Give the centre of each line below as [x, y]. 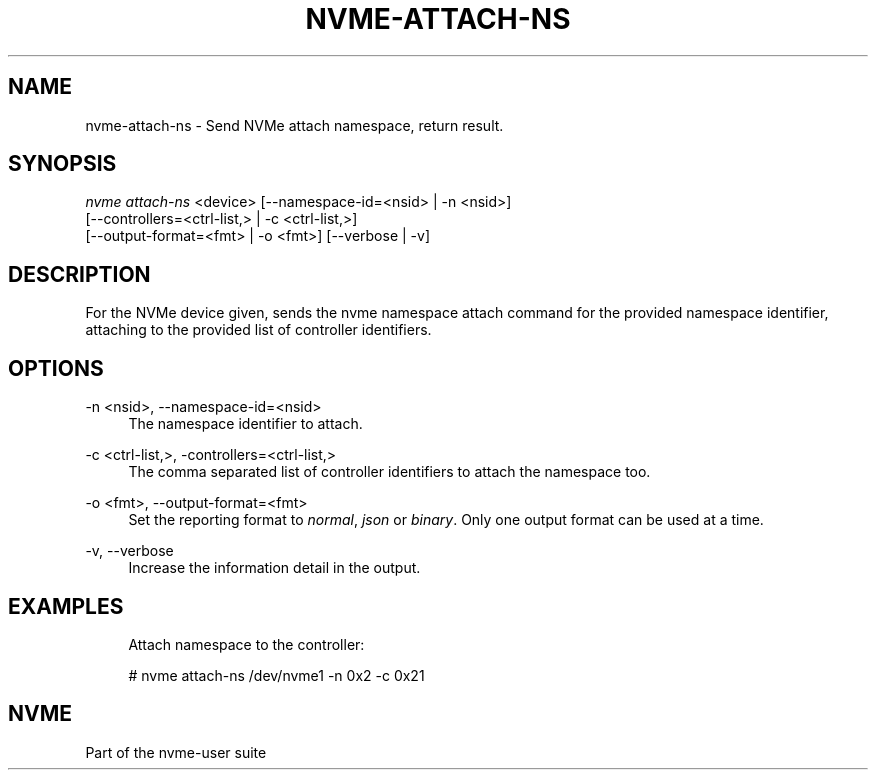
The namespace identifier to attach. [245, 424]
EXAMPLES [66, 606]
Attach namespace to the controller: [246, 644]
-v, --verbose [129, 551]
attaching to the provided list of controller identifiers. [258, 330]
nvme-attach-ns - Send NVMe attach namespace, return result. [294, 125]
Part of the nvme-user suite [176, 752]
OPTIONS [56, 368]
